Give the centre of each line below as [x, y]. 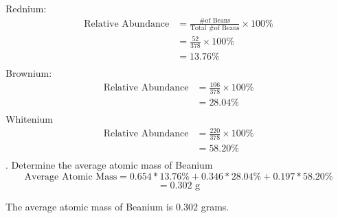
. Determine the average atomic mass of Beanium [109, 165]
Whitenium [29, 119]
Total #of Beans [215, 28]
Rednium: [26, 8]
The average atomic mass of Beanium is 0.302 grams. [117, 206]
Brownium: [29, 73]
